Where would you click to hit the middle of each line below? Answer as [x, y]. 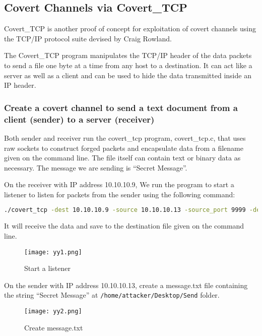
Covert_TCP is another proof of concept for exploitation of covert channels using [130, 29]
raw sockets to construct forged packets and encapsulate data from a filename [124, 148]
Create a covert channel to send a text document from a [121, 107]
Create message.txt [54, 327]
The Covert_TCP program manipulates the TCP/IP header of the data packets [128, 55]
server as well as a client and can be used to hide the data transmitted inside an [128, 75]
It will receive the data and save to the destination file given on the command [124, 226]
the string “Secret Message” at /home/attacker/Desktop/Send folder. [112, 295]
